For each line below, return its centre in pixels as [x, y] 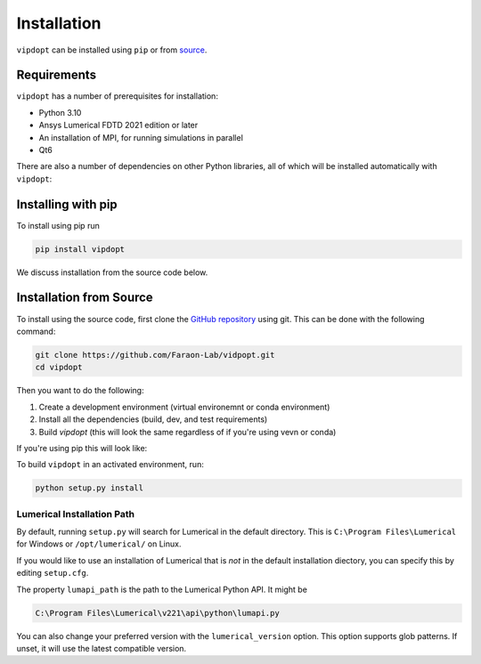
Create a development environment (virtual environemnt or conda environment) [184, 407]
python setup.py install [90, 488]
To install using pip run [58, 225]
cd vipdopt [59, 368]
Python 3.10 [60, 112]
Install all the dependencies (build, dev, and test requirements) [153, 419]
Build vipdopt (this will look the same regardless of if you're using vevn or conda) [188, 432]
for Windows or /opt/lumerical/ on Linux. [99, 544]
